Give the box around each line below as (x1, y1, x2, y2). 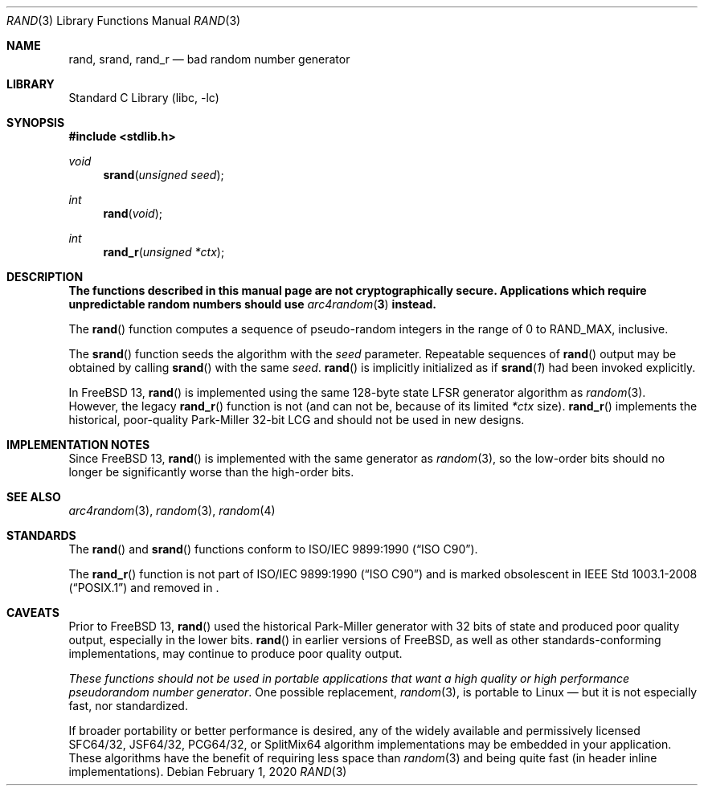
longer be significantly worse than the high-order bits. (68, 465, 354, 479)
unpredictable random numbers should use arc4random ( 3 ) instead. (68, 297, 437, 311)
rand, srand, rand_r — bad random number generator (68, 52, 350, 66)
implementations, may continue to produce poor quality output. (68, 647, 403, 660)
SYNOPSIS (6, 116, 65, 129)
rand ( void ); (103, 206, 163, 220)
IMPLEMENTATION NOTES (6, 438, 150, 451)
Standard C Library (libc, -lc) (68, 91, 219, 104)
